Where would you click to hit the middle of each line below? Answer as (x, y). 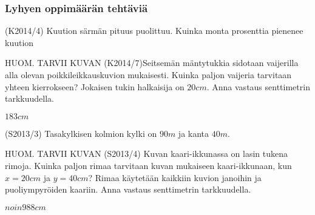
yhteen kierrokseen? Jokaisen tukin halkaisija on (95, 86)
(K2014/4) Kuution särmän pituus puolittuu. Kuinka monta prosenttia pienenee (154, 31)
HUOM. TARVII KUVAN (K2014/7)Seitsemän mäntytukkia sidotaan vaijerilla (152, 63)
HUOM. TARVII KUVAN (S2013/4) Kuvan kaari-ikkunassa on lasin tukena (147, 154)
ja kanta (194, 133)
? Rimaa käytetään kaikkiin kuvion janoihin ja (175, 177)
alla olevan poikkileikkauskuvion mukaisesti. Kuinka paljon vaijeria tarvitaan (148, 74)
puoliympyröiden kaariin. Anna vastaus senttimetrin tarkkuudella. (128, 189)
